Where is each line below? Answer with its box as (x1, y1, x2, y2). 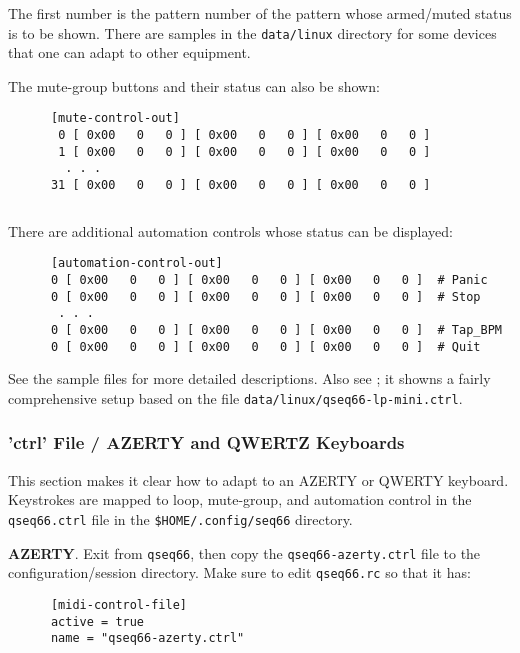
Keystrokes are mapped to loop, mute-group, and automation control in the (8, 489, 472, 510)
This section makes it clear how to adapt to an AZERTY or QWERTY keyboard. (8, 469, 509, 490)
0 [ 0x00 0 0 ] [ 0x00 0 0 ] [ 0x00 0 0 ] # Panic (50, 272, 488, 287)
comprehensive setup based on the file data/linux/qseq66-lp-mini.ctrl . (8, 387, 463, 408)
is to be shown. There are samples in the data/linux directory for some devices (8, 22, 497, 43)
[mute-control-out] (50, 111, 180, 126)
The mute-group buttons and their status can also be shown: (8, 75, 380, 96)
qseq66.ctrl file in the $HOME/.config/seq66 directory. (8, 508, 353, 529)
